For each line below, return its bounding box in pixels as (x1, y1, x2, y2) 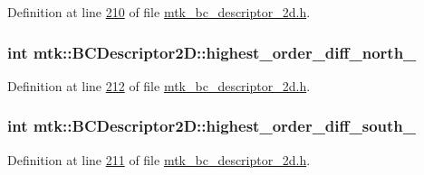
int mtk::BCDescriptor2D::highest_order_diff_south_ (7, 115, 416, 137)
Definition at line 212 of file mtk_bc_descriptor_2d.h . (7, 76, 311, 95)
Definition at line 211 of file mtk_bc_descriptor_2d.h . (7, 150, 311, 169)
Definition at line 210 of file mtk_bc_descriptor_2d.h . (7, 3, 311, 21)
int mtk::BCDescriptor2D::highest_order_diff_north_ (7, 41, 417, 63)
